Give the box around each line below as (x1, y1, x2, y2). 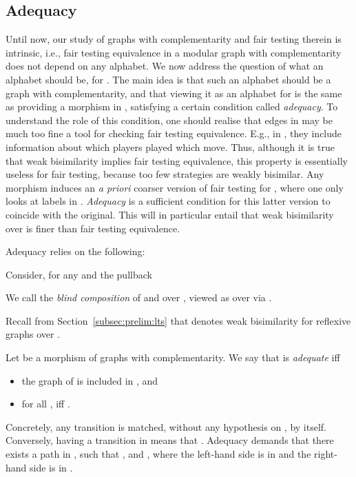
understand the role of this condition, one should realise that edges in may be (6, 112, 333, 127)
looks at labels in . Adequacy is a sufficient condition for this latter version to (6, 194, 331, 208)
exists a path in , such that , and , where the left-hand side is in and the (6, 447, 311, 461)
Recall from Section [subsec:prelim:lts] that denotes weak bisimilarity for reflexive (6, 313, 351, 327)
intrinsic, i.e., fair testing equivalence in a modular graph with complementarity (6, 45, 342, 59)
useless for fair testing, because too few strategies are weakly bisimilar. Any (6, 167, 324, 181)
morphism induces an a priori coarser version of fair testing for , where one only (6, 180, 344, 194)
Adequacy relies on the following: (6, 244, 145, 258)
